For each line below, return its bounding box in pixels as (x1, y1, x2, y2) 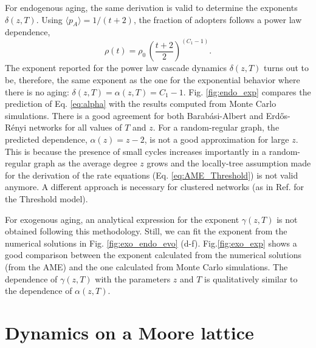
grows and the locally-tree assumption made (146, 157, 311, 169)
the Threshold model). (5, 192, 88, 205)
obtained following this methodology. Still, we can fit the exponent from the (5, 225, 287, 237)
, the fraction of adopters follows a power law (133, 13, 302, 26)
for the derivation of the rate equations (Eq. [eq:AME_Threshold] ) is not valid (5, 168, 298, 181)
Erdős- (266, 109, 290, 121)
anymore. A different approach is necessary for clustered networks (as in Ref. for (5, 180, 304, 193)
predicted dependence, (5, 132, 88, 145)
